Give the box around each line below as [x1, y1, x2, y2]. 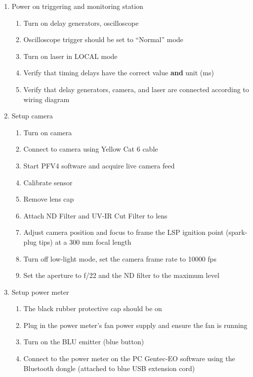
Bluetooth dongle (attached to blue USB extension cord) [23, 363, 195, 373]
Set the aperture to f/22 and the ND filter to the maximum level [23, 270, 219, 280]
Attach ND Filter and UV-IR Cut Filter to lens [23, 210, 168, 220]
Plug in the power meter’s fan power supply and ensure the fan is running [23, 320, 248, 330]
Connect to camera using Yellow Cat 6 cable [23, 144, 158, 154]
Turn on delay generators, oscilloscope [23, 17, 139, 28]
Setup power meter [11, 286, 69, 297]
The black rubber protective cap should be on [23, 303, 162, 314]
